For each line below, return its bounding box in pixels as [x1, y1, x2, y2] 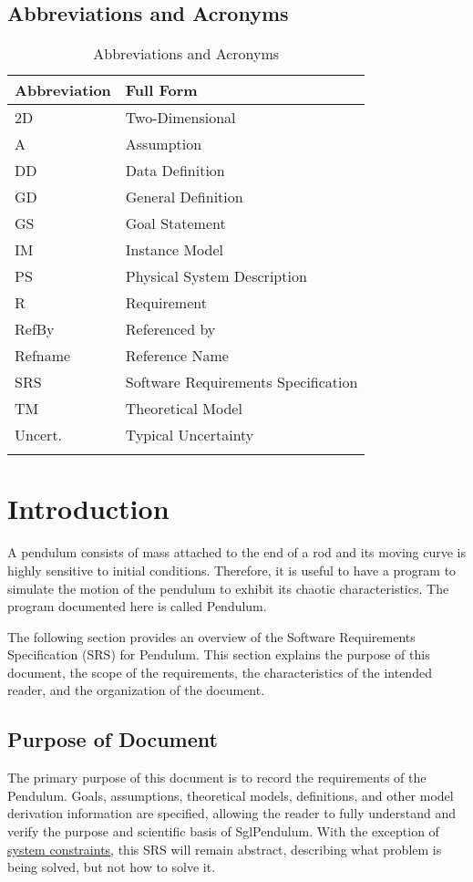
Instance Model [125, 239, 224, 261]
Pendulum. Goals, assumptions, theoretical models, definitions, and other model [7, 785, 454, 804]
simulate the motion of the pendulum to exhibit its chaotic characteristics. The [7, 578, 449, 597]
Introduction [7, 490, 170, 527]
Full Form [125, 79, 198, 101]
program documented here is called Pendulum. [7, 597, 267, 616]
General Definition [125, 186, 243, 208]
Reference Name [125, 345, 229, 367]
